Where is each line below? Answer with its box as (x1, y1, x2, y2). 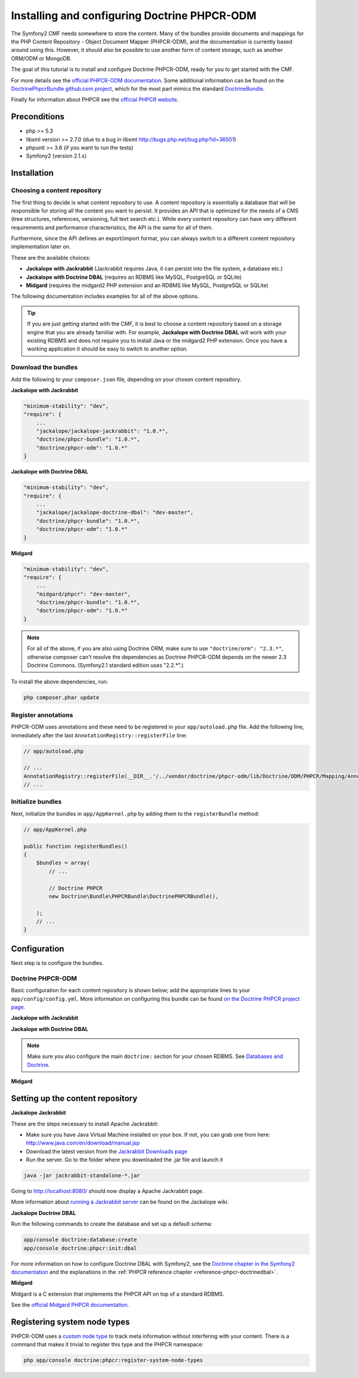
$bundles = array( (36, 860, 90, 866)
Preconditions (11, 112, 65, 122)
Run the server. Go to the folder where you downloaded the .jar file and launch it (26, 1156, 223, 1164)
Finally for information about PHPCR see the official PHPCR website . (11, 96, 179, 103)
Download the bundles (11, 363, 78, 371)
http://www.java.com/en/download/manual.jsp (26, 1139, 140, 1146)
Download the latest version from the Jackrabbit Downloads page (26, 1148, 187, 1155)
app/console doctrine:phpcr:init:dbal (23, 1245, 137, 1251)
